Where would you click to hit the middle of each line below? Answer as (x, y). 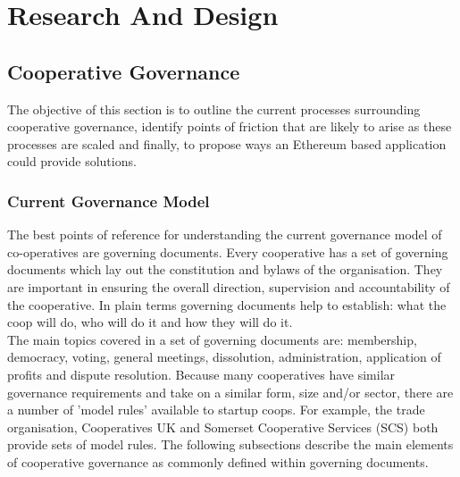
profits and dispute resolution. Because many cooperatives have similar (201, 374)
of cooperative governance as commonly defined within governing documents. (218, 461)
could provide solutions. (72, 161)
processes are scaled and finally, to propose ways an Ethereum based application (227, 143)
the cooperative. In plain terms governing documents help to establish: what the (227, 304)
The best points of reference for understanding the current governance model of (225, 234)
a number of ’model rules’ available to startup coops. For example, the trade (216, 410)
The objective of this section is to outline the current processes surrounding (214, 109)
